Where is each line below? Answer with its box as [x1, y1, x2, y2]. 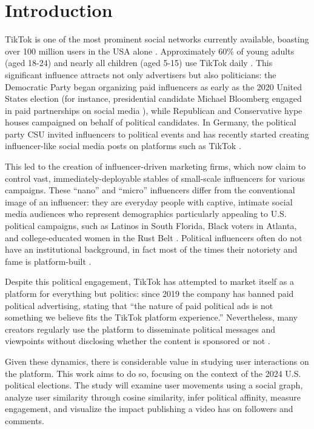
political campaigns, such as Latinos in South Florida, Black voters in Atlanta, [5, 219, 297, 232]
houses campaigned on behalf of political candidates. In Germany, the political [5, 116, 296, 128]
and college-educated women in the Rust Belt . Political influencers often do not [5, 231, 302, 244]
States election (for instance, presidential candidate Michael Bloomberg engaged [5, 92, 302, 105]
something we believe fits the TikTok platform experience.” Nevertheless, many [5, 311, 298, 324]
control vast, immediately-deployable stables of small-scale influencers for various [5, 171, 305, 184]
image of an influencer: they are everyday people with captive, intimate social [5, 195, 293, 208]
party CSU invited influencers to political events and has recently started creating [5, 127, 309, 140]
